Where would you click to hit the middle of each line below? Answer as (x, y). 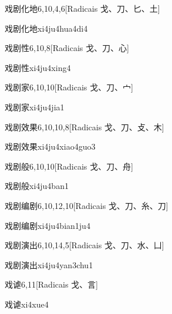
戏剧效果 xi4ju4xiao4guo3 (50, 146)
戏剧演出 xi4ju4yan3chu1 (49, 264)
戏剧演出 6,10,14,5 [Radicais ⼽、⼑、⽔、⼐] (85, 245)
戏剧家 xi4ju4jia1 (35, 107)
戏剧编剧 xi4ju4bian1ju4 (48, 225)
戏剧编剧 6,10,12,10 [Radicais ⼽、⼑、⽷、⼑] (87, 205)
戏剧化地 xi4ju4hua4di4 (46, 28)
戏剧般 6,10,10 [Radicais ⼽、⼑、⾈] (69, 166)
